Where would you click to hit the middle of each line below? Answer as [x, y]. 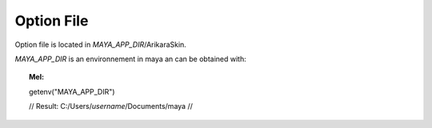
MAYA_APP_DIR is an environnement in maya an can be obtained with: [131, 59]
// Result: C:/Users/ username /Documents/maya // [111, 107]
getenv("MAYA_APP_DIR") [72, 91]
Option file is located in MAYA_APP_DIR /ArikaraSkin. [101, 45]
